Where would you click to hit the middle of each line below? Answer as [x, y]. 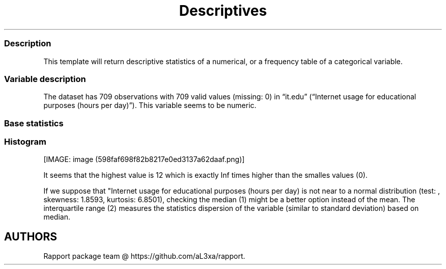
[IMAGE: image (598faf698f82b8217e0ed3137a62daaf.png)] [144, 159]
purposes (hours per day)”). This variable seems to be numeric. [150, 105]
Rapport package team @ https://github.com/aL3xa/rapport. [144, 256]
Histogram [25, 142]
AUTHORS [31, 236]
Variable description [45, 79]
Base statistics [34, 123]
